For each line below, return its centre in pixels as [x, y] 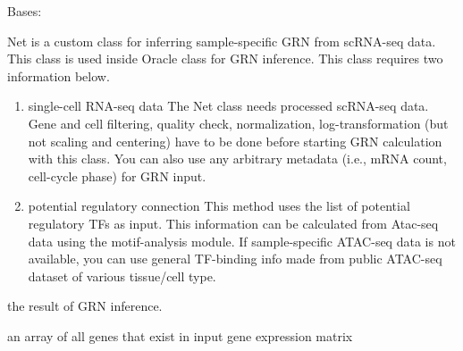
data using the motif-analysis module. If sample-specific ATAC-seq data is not [242, 241]
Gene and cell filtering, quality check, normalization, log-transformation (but [238, 123]
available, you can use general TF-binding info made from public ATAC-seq [235, 259]
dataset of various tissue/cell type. [122, 276]
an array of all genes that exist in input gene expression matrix [180, 335]
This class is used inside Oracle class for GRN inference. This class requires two [225, 58]
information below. [59, 75]
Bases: [25, 11]
